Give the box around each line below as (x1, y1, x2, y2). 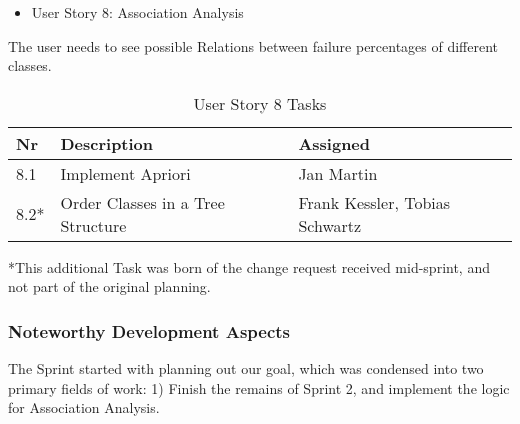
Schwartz (298, 213, 362, 237)
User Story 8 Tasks (193, 91, 327, 115)
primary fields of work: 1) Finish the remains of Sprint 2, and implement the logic (8, 377, 510, 398)
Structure (60, 213, 127, 237)
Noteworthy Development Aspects (8, 318, 291, 343)
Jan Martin (298, 161, 378, 185)
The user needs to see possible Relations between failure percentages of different (8, 35, 499, 56)
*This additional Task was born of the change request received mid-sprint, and (8, 256, 490, 277)
